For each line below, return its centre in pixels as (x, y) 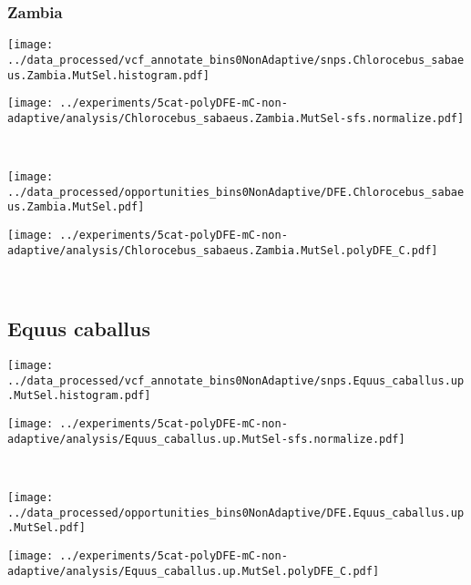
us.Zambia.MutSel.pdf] (76, 207)
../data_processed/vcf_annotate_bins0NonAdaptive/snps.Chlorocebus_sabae (236, 60)
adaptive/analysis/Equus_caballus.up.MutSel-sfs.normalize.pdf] (206, 439)
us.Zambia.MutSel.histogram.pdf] (108, 75)
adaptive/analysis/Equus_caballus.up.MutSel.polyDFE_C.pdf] (194, 571)
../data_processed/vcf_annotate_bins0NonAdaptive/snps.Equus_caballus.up (236, 380)
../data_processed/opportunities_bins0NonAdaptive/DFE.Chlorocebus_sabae (236, 192)
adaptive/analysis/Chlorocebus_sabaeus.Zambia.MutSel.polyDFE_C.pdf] (223, 250)
